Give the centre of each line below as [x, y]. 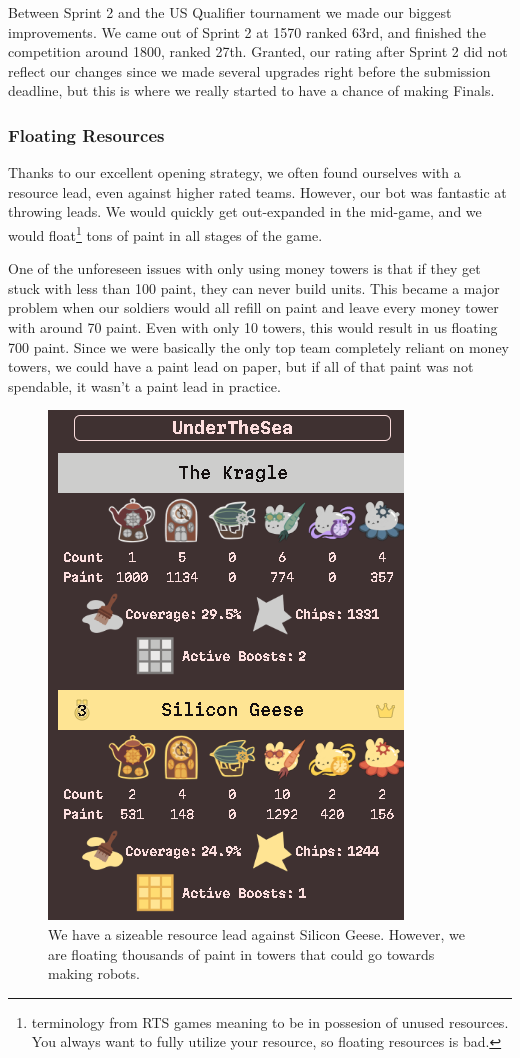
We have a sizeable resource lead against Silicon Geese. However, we [256, 933]
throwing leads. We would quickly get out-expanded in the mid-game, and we [245, 211]
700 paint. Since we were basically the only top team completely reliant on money [259, 346]
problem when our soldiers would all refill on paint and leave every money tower [253, 307]
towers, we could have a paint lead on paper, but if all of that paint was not [241, 366]
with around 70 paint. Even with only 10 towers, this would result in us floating [253, 327]
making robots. [94, 973]
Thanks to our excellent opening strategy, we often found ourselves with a [234, 172]
